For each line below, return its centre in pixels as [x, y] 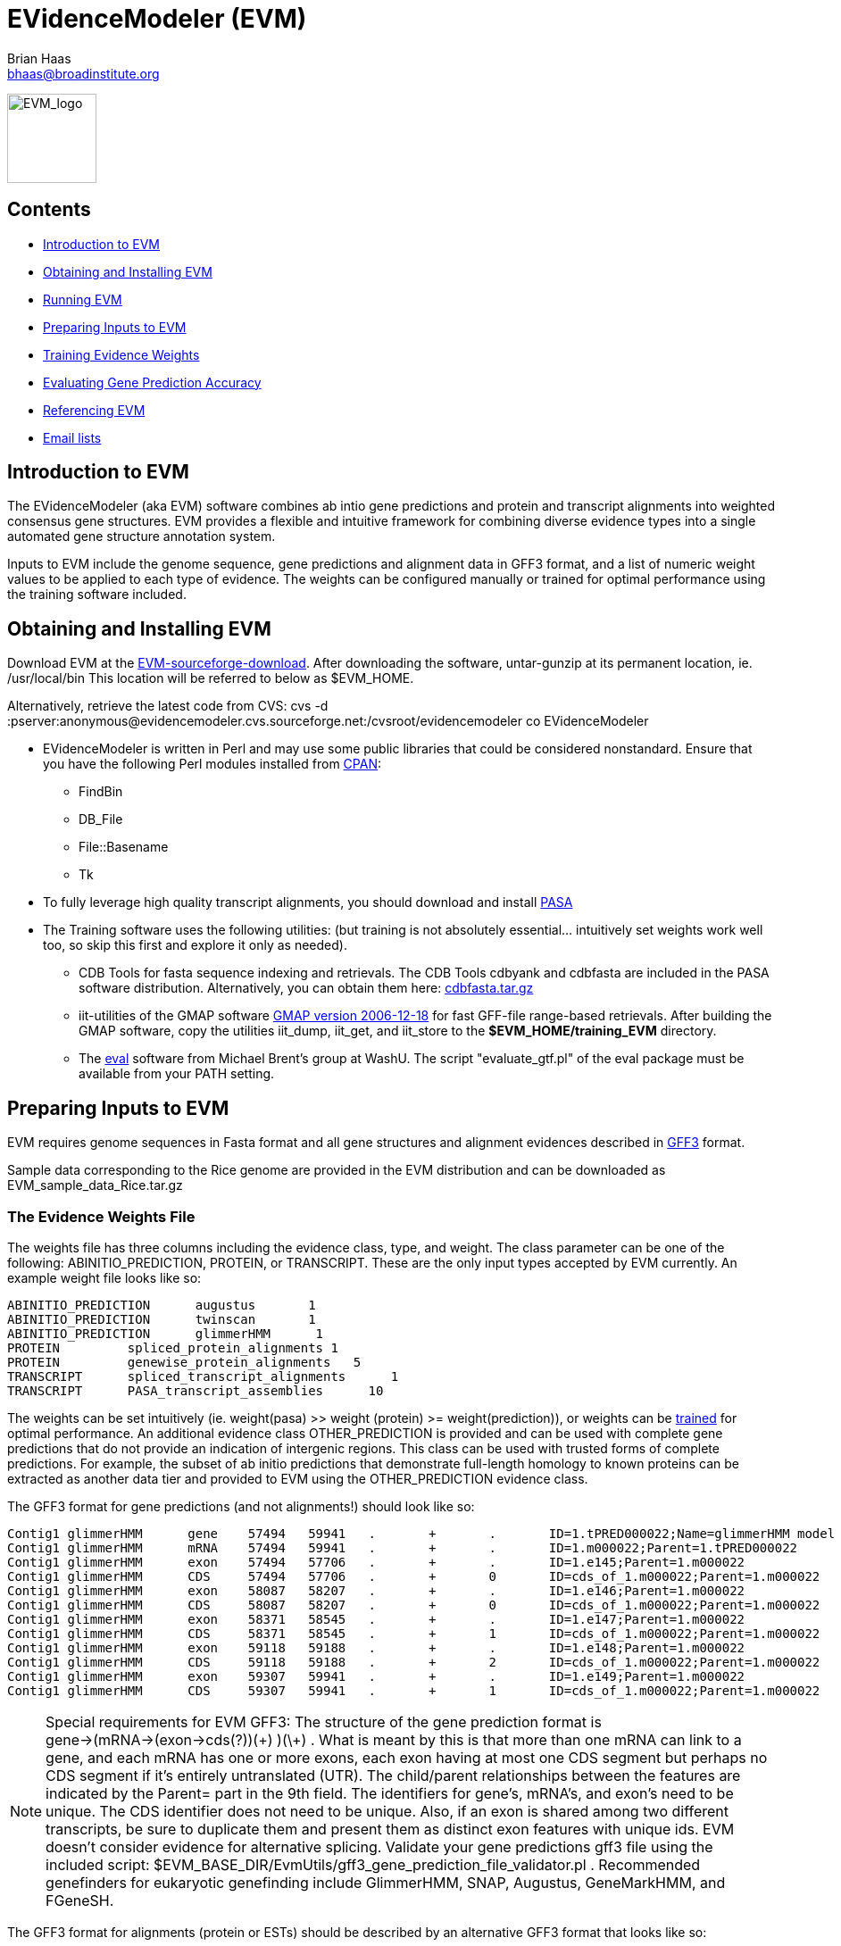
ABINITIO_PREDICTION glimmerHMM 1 [166, 1333]
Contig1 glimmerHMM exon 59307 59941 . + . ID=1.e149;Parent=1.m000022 [376, 1676]
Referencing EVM [94, 410]
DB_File [101, 819]
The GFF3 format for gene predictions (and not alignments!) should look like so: [241, 1506]
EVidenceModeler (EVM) [157, 19]
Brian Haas [39, 58]
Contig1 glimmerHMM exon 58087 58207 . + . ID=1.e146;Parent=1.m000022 [376, 1590]
